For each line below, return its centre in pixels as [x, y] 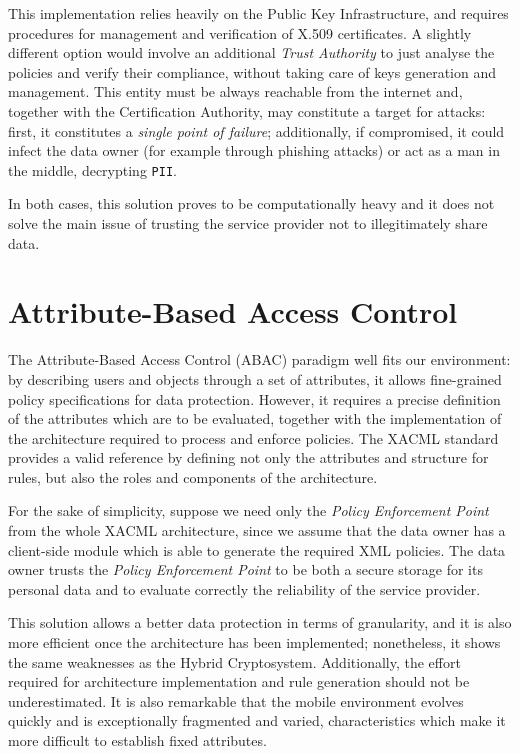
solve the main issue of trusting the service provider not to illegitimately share [248, 223]
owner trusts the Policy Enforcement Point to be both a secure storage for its [245, 569]
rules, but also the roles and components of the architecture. [193, 476]
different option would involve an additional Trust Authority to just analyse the [251, 52]
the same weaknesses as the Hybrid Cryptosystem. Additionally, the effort [234, 661]
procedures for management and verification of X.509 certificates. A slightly [240, 32]
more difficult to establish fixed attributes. [137, 740]
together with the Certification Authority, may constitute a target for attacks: [247, 110]
